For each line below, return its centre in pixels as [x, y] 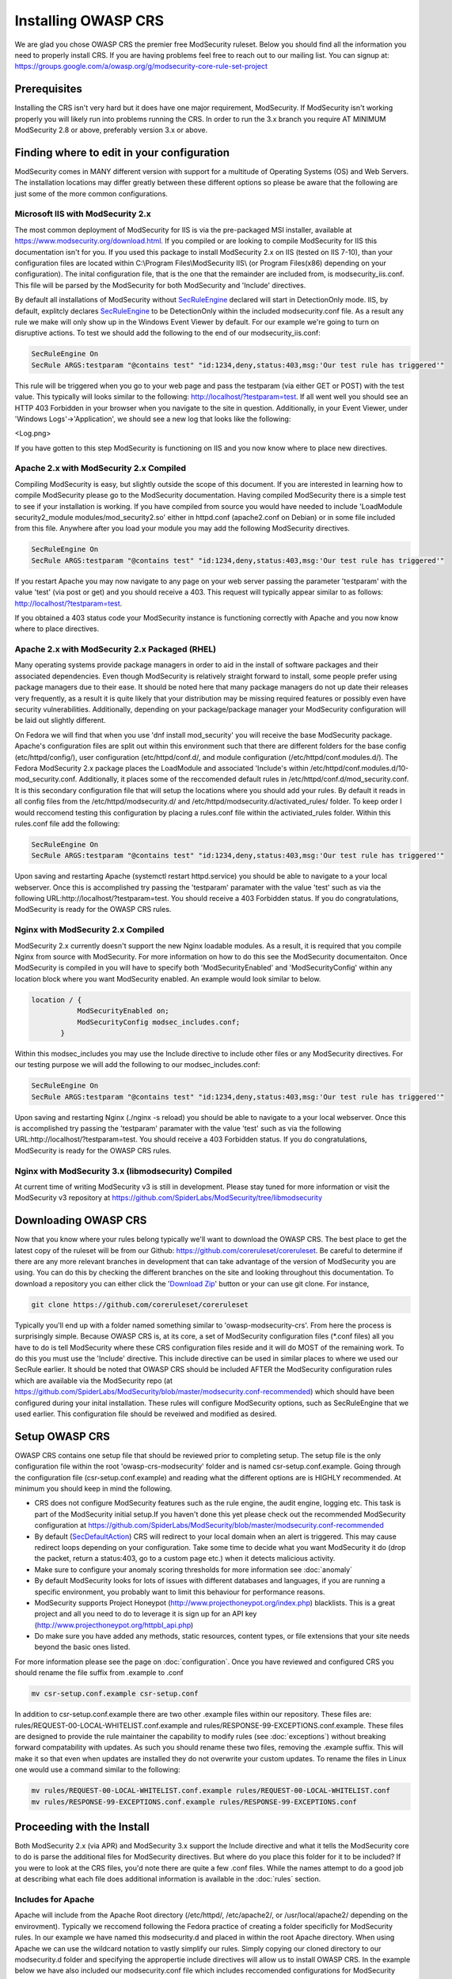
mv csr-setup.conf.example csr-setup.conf [115, 1694]
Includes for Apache [55, 1899]
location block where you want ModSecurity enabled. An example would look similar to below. [168, 978]
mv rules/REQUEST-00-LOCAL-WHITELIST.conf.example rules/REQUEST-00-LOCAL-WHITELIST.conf [211, 1791]
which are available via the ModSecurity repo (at [94, 1381]
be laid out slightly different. [60, 720]
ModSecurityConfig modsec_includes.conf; [159, 1022]
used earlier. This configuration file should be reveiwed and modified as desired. [146, 1414]
